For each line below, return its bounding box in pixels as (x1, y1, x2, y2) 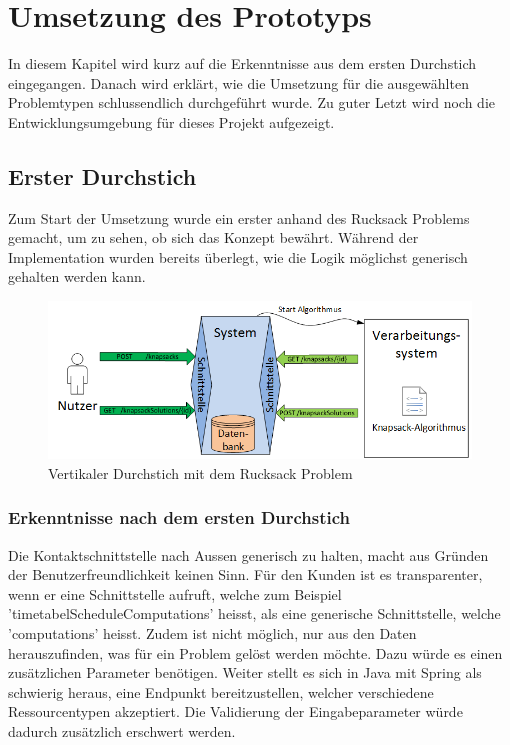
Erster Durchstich (8, 160, 197, 191)
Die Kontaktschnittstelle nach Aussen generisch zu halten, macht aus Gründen (8, 544, 489, 565)
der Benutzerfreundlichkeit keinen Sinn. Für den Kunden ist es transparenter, (8, 564, 483, 585)
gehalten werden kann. (8, 266, 146, 287)
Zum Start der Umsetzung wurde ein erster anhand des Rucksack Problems (8, 207, 470, 228)
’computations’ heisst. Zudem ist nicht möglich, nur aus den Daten (8, 623, 417, 644)
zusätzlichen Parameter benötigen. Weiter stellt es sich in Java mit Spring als (8, 662, 482, 683)
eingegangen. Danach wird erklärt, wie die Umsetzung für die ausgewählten (8, 72, 469, 93)
